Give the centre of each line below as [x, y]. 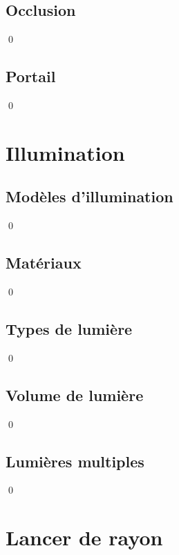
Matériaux [44, 263]
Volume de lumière [75, 395]
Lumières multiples [75, 461]
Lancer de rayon [84, 537]
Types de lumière [69, 328]
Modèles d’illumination [89, 196]
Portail [31, 76]
